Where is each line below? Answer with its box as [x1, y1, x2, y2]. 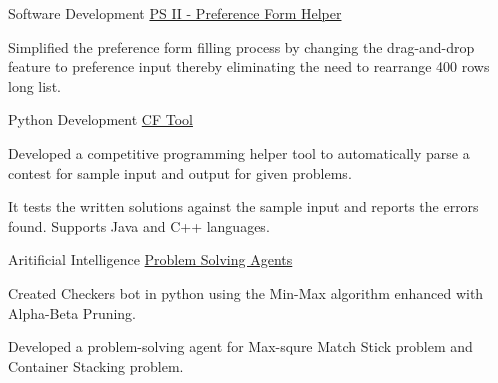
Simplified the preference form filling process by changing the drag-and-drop [8, 36, 475, 57]
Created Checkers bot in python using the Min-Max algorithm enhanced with [8, 282, 484, 303]
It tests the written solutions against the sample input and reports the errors [8, 196, 479, 217]
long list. [8, 75, 61, 96]
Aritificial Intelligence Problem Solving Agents [8, 249, 293, 270]
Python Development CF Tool [8, 109, 193, 130]
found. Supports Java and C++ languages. [8, 215, 270, 236]
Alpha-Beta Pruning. [8, 302, 137, 323]
